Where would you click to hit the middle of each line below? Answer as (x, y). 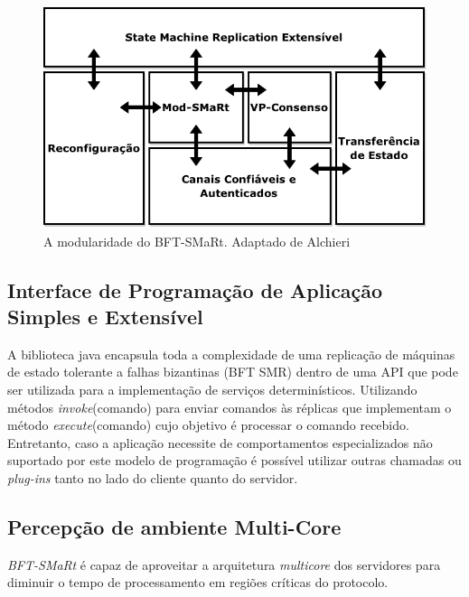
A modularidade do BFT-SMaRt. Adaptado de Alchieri (197, 241)
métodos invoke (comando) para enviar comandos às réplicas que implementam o (230, 407)
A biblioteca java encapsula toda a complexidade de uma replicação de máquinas (231, 354)
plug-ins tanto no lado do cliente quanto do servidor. (153, 477)
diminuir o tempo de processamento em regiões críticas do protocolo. (198, 582)
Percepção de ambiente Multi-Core (174, 526)
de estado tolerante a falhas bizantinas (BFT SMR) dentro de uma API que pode (233, 372)
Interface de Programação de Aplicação (195, 289)
